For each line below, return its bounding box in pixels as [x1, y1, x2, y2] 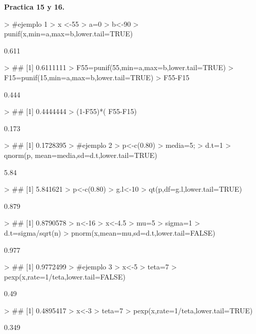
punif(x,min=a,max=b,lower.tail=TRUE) [4, 28, 133, 39]
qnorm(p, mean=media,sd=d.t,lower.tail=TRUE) [4, 149, 157, 160]
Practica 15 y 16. [4, 2, 65, 12]
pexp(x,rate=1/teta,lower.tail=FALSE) [4, 271, 125, 282]
